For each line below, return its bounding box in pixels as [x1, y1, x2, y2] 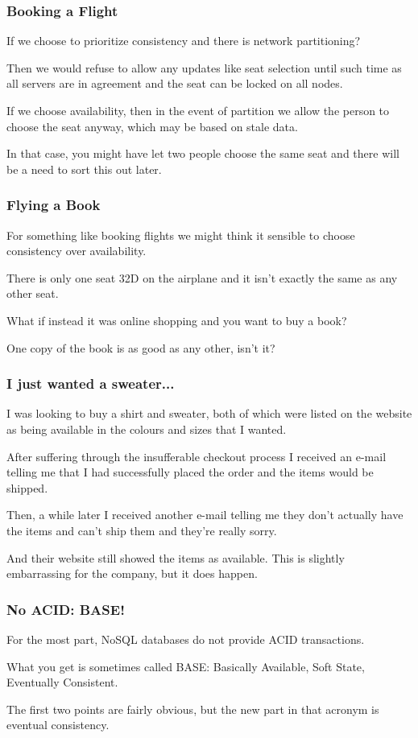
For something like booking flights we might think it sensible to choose [6, 226, 355, 243]
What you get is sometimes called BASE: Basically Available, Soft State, [6, 658, 365, 674]
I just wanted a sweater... [6, 373, 175, 394]
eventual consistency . [6, 716, 110, 733]
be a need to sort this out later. [6, 160, 162, 177]
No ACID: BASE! [6, 599, 125, 619]
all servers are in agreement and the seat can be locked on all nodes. [6, 75, 343, 92]
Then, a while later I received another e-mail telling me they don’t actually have [6, 506, 404, 523]
